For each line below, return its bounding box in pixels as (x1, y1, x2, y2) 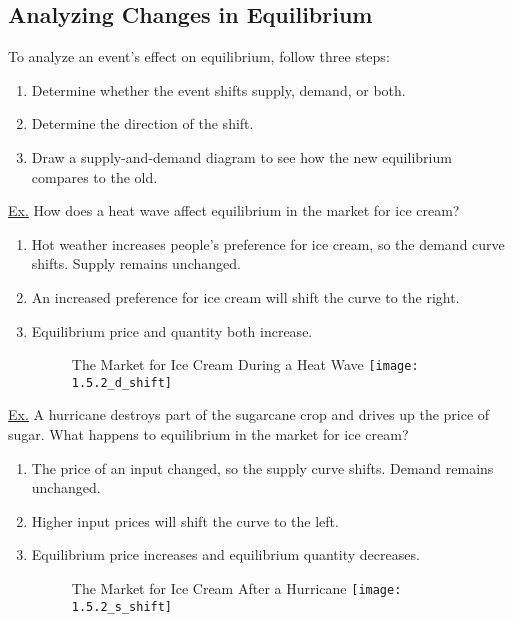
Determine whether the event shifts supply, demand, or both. (31, 79, 406, 100)
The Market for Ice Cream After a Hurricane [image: (71, 578, 402, 599)
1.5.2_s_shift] (71, 599, 173, 614)
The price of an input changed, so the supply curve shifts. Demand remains (31, 457, 494, 478)
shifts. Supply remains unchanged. (31, 253, 241, 274)
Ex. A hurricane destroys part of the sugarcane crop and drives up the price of (8, 404, 490, 425)
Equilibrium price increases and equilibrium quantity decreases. (31, 544, 420, 565)
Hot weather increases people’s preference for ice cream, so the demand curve (31, 233, 505, 254)
